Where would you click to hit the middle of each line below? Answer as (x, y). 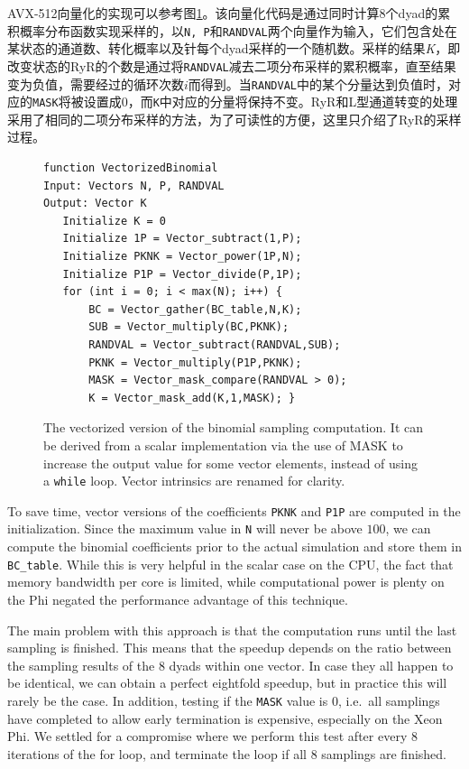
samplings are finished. (384, 753)
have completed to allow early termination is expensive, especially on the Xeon (225, 718)
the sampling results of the (81, 665)
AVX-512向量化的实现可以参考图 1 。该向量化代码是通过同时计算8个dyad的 (223, 13)
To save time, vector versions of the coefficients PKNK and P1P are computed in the (234, 510)
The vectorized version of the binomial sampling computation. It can (234, 427)
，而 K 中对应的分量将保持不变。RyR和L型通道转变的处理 (293, 102)
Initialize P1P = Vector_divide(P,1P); (182, 274)
